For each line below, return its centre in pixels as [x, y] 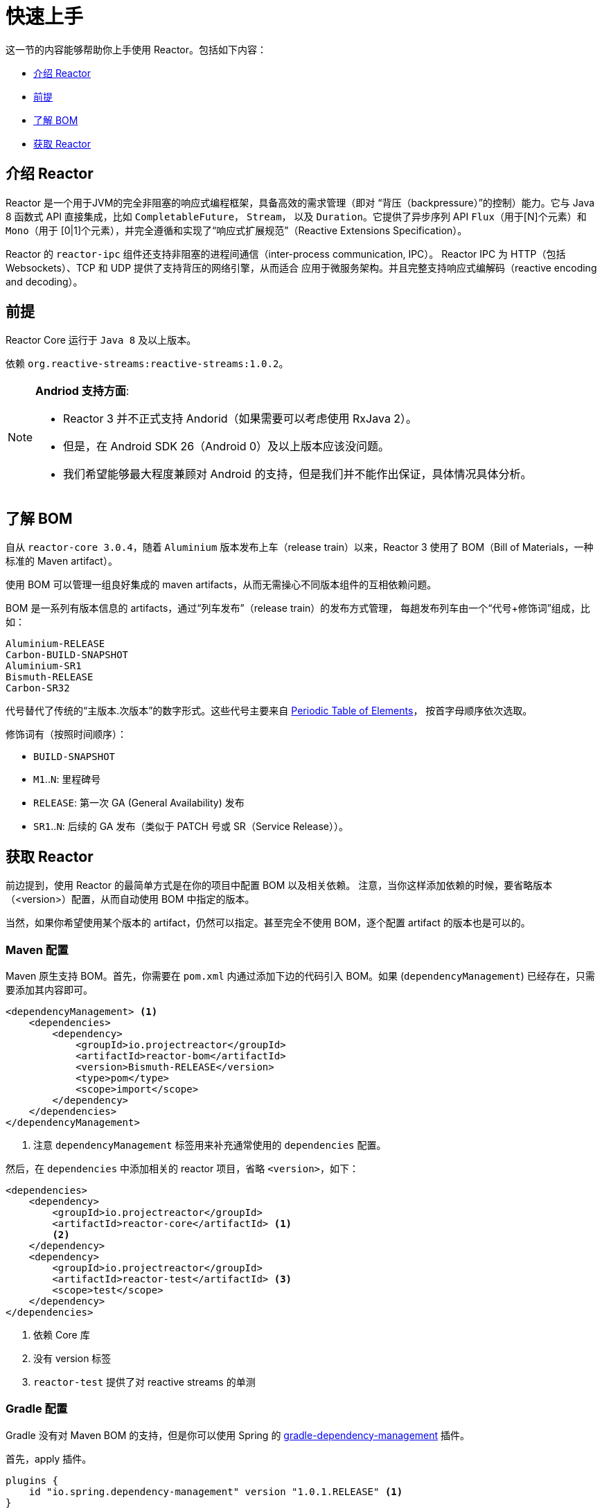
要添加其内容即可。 [49, 989]
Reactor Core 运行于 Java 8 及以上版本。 [101, 340]
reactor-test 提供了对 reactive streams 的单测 [144, 1382]
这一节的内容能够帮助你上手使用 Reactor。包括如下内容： [136, 49]
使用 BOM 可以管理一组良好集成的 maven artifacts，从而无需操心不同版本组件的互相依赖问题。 [221, 585]
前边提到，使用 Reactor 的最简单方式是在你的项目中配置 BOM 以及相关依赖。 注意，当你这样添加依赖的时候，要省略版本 [279, 885]
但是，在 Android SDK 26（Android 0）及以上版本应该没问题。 [227, 447]
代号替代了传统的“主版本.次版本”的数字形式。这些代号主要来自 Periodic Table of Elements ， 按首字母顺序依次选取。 [269, 711]
